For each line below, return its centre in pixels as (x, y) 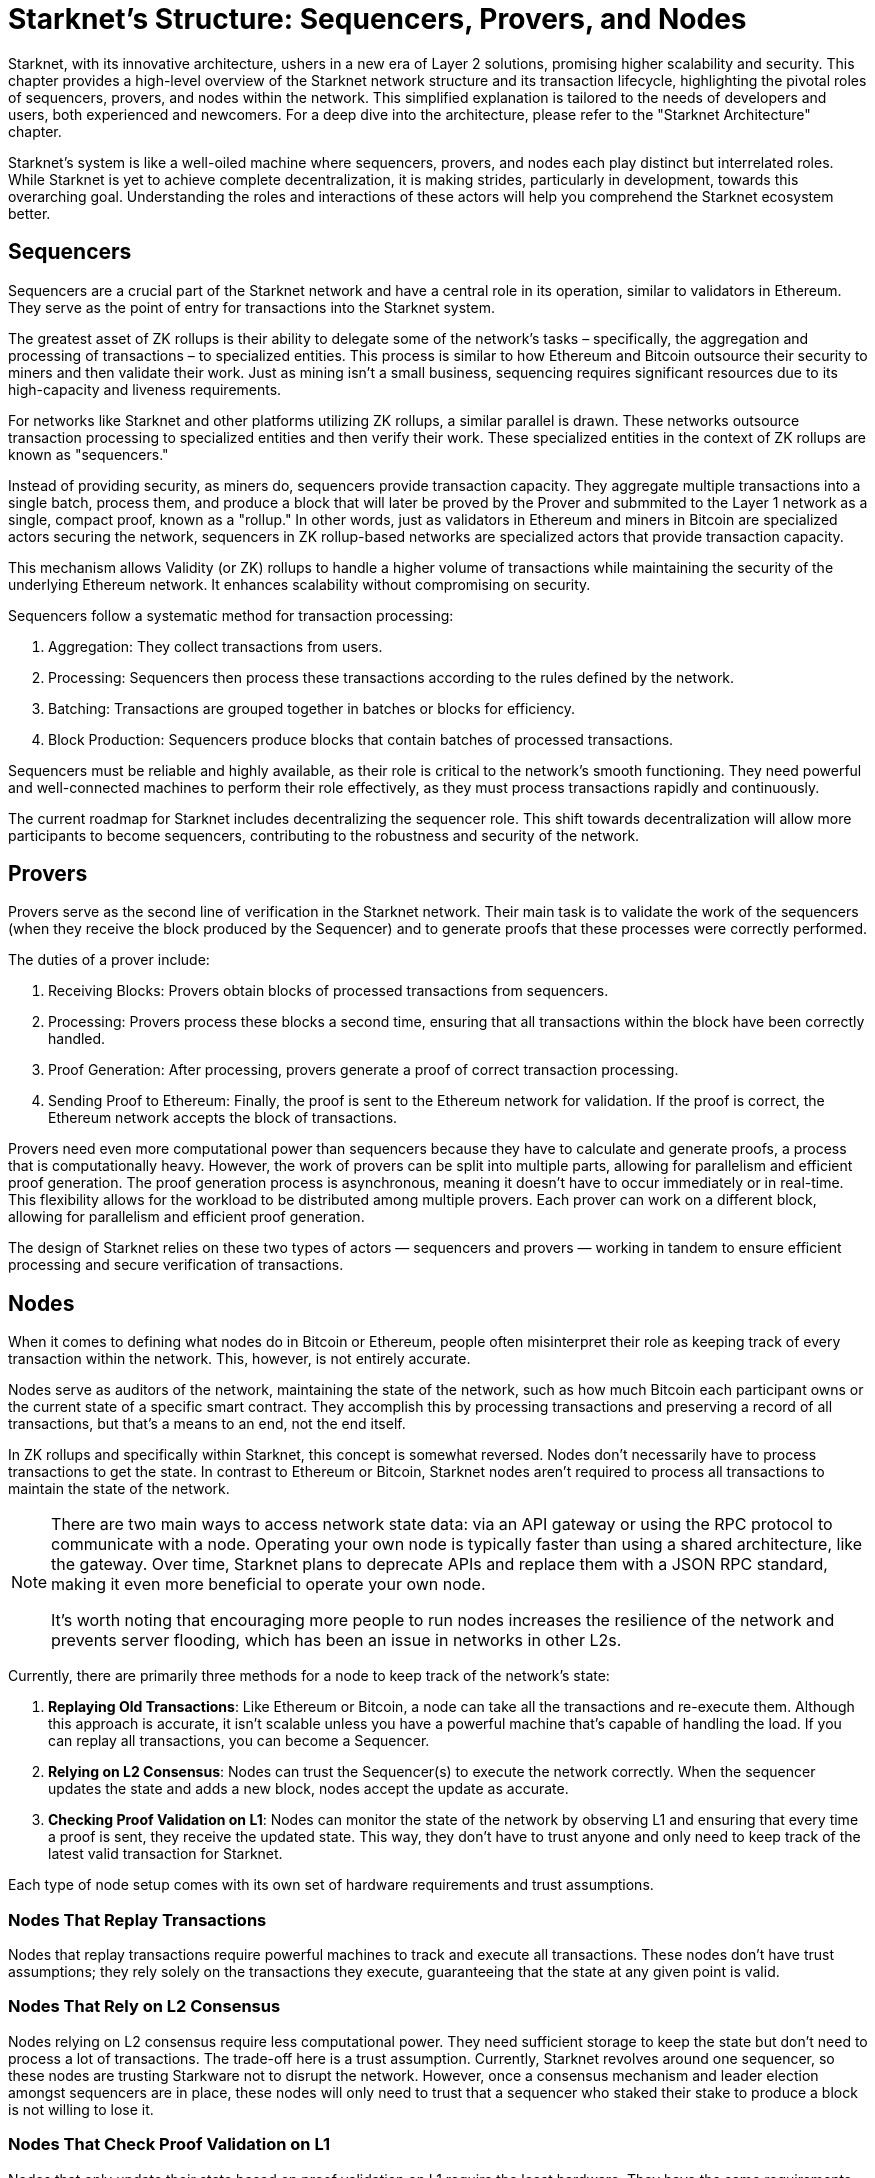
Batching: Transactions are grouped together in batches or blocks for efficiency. (312, 708)
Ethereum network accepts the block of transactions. (223, 1118)
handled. (77, 1039)
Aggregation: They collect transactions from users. (215, 646)
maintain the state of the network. (119, 1489)
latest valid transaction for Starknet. (165, 1854)
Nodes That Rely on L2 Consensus (144, 2006)
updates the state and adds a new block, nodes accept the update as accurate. (308, 1789)
